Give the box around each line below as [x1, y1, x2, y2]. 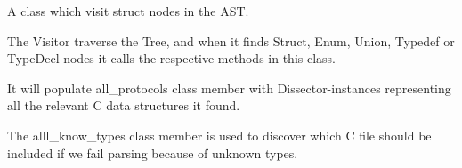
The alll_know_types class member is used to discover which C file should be [7, 125, 432, 144]
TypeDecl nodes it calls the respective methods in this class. [7, 49, 336, 68]
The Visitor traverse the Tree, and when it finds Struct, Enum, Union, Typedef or [7, 31, 455, 50]
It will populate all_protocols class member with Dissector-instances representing [7, 78, 451, 97]
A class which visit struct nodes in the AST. [7, 2, 249, 20]
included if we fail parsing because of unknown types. [7, 143, 298, 162]
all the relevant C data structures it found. [7, 96, 240, 115]
